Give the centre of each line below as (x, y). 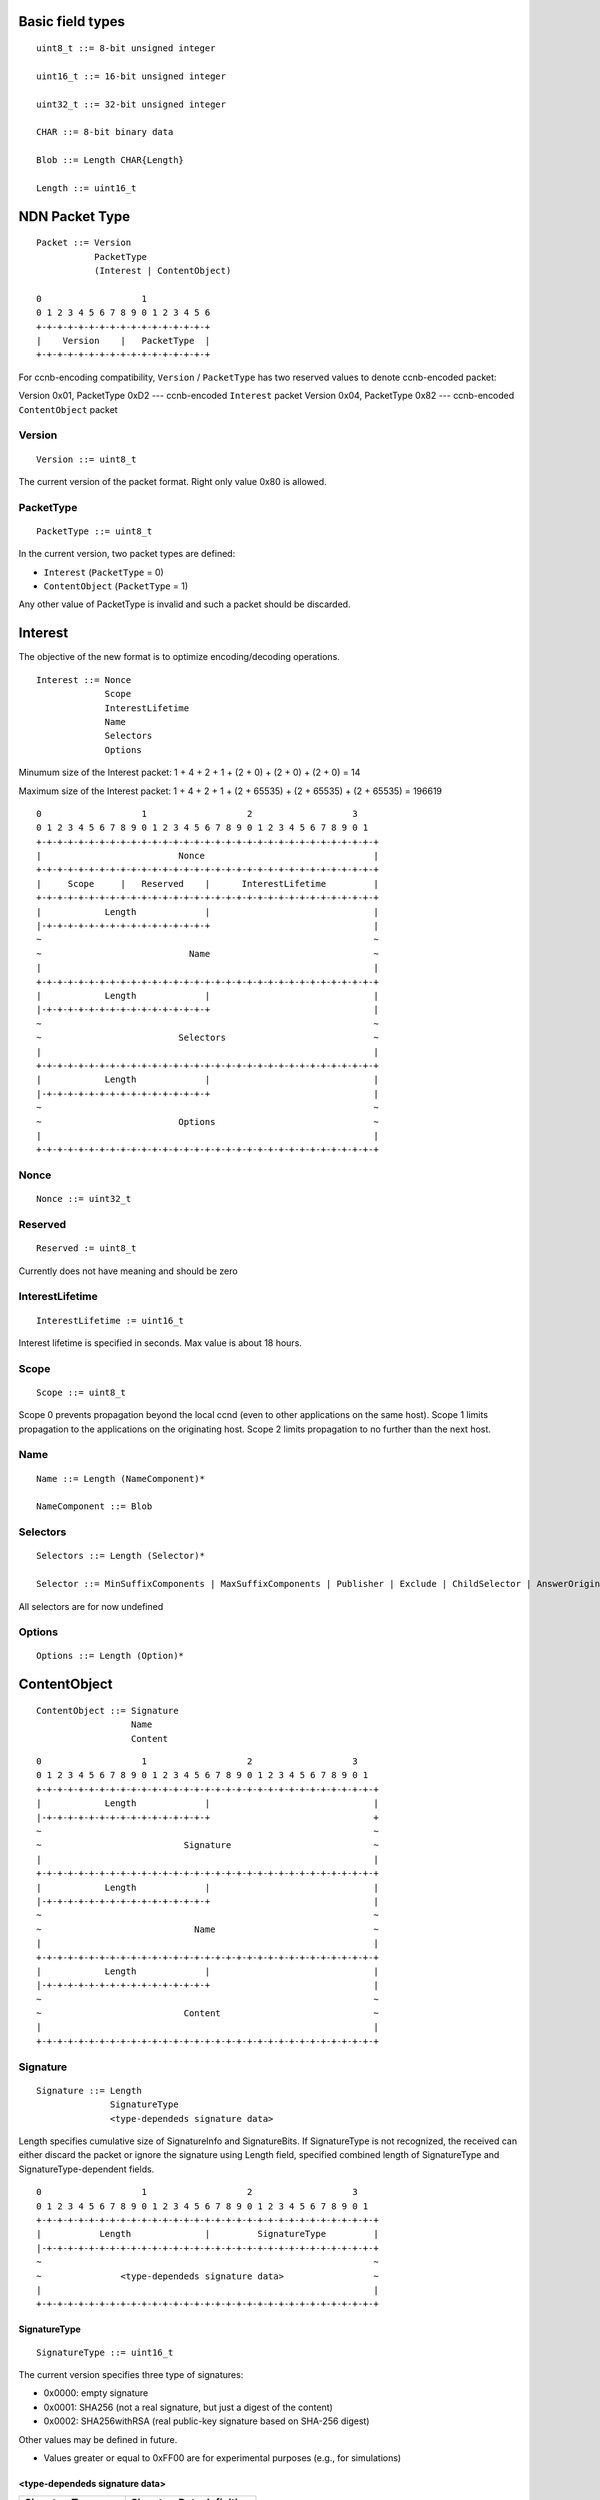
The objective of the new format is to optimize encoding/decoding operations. (179, 657)
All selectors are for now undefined (91, 1606)
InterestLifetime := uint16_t (110, 1320)
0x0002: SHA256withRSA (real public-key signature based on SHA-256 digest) (206, 2421)
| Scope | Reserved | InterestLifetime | (207, 883)
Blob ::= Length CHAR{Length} (110, 160)
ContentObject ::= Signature (107, 1710)
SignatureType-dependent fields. (86, 2169)
